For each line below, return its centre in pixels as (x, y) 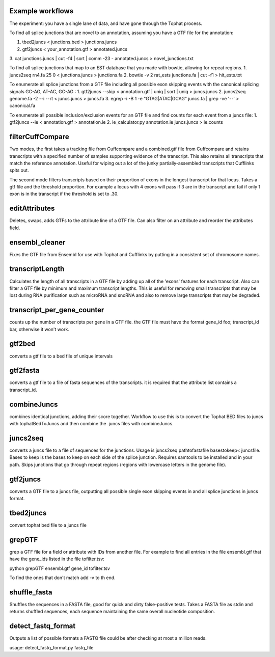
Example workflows (42, 11)
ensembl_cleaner (37, 242)
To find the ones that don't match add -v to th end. (62, 578)
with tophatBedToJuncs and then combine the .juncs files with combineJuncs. (92, 424)
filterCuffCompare (39, 137)
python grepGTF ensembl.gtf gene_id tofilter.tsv (60, 568)
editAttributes (32, 209)
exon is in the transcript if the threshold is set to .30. (64, 194)
